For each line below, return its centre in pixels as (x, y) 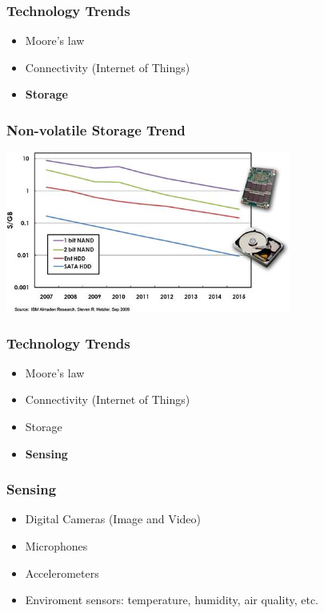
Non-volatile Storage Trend (96, 129)
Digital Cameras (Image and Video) (113, 519)
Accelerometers (62, 573)
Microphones (56, 546)
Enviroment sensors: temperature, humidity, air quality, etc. (172, 600)
